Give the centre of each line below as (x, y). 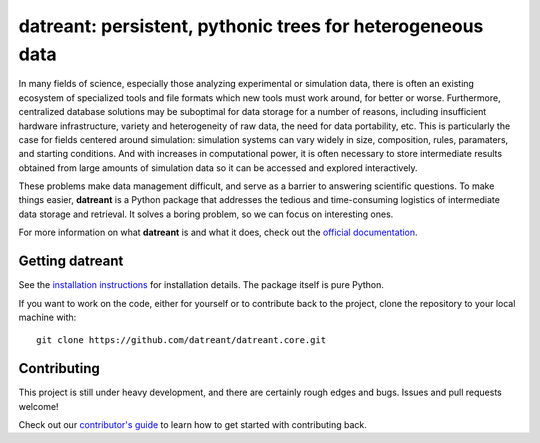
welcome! (38, 406)
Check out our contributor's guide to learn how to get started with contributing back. (192, 425)
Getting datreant (71, 261)
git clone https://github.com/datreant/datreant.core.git (181, 340)
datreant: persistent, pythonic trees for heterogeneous (251, 26)
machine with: (47, 317)
